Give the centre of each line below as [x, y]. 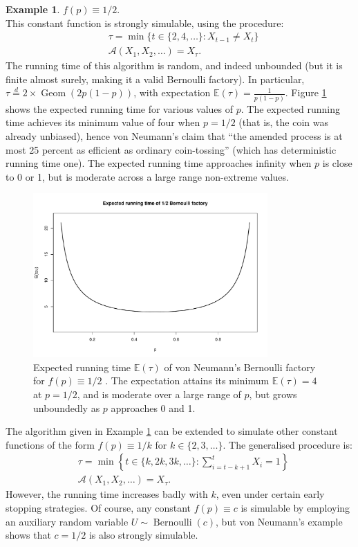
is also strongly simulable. [143, 535]
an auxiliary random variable [67, 521]
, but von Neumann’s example [279, 521]
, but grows [273, 394]
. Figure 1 [306, 92]
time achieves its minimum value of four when [103, 122]
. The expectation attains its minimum [187, 380]
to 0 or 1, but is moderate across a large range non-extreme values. [147, 176]
